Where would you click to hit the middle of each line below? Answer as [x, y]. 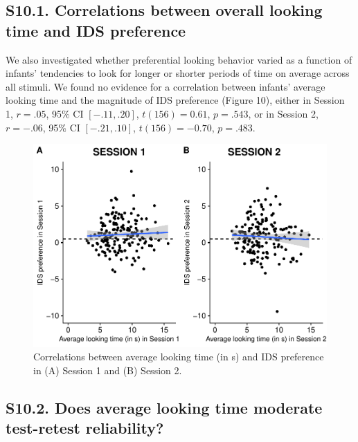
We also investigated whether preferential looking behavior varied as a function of [179, 59]
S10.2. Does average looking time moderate [164, 407]
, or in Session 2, [283, 113]
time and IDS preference [96, 30]
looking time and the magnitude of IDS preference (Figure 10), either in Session [175, 100]
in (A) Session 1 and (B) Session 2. [108, 370]
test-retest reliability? [85, 428]
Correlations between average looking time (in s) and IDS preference [179, 357]
